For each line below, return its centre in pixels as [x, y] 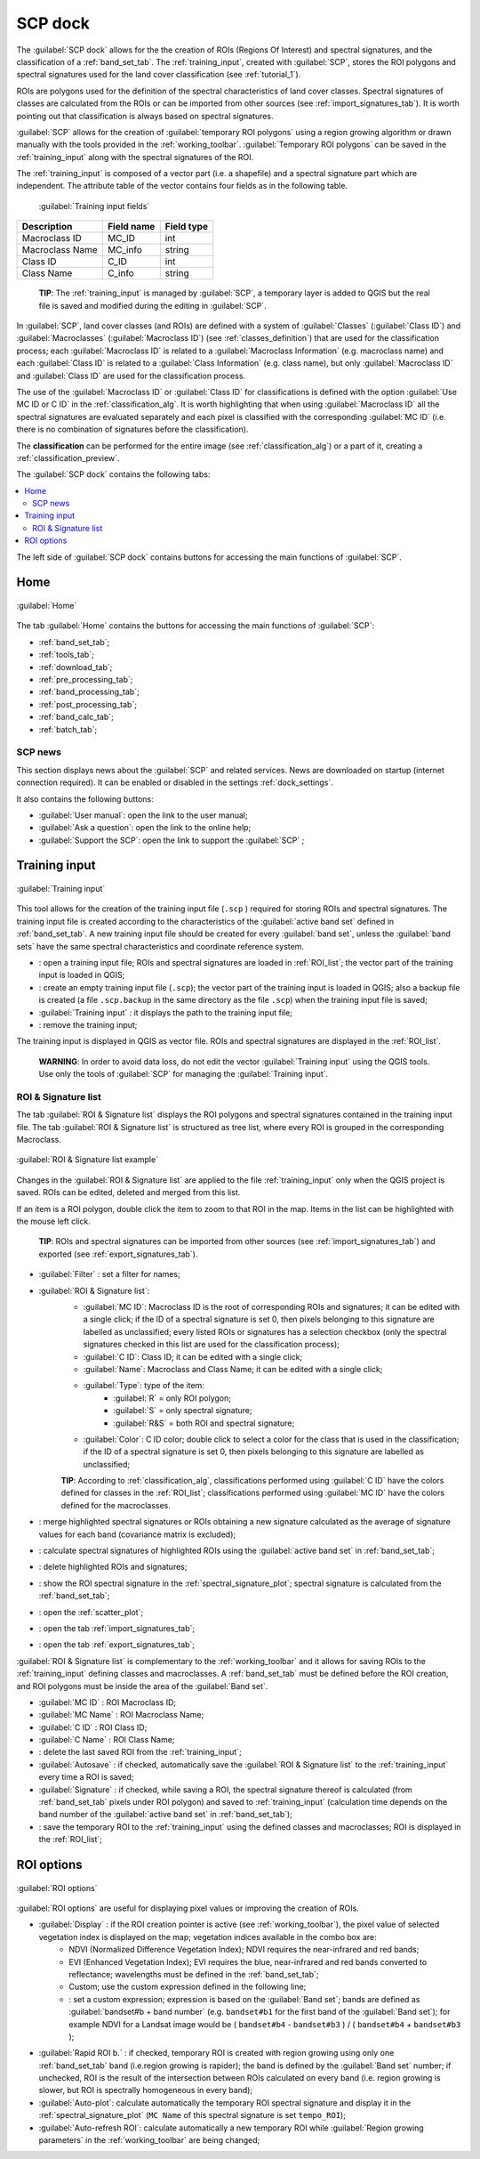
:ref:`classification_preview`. [68, 457]
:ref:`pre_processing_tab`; [86, 680]
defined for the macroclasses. [116, 1505]
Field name [131, 227]
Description [47, 227]
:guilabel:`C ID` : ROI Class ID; [93, 1727]
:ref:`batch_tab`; [68, 729]
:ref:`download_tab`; [76, 667]
